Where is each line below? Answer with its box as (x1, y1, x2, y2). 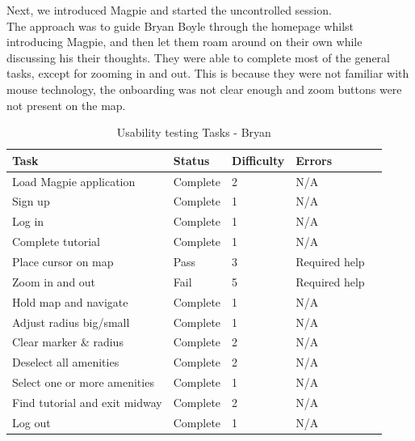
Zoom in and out (12, 273, 96, 290)
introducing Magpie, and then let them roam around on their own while (6, 33, 363, 50)
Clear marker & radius (12, 333, 124, 350)
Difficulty (232, 151, 285, 168)
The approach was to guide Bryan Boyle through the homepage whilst (6, 17, 354, 34)
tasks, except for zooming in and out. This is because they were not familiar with (6, 65, 409, 82)
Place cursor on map (12, 252, 114, 269)
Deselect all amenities (12, 354, 119, 371)
